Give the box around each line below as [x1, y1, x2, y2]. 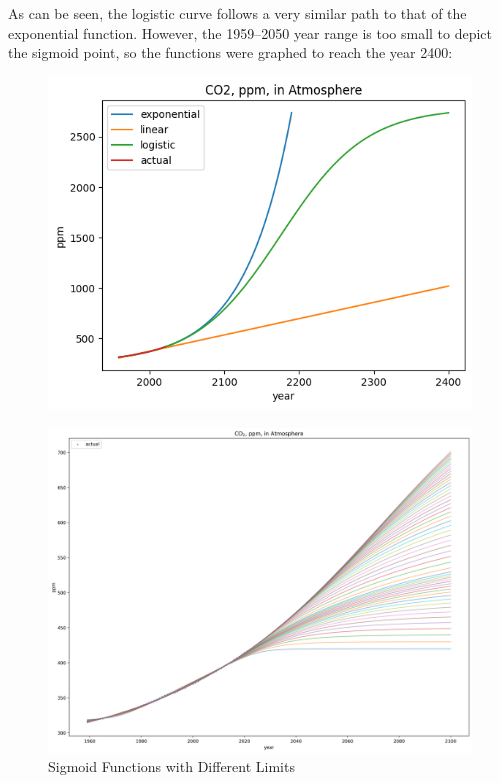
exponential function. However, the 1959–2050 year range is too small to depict [8, 22, 493, 43]
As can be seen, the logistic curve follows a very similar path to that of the [8, 3, 467, 23]
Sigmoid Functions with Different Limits [48, 756, 295, 777]
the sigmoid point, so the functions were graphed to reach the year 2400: [8, 42, 453, 63]
